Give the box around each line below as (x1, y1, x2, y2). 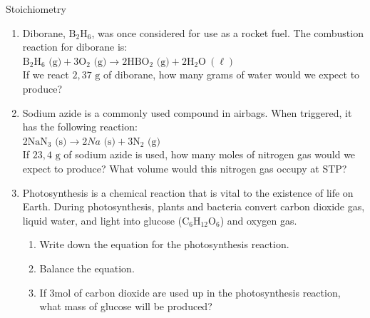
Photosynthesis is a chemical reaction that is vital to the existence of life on (22, 185, 354, 200)
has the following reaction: (22, 119, 138, 134)
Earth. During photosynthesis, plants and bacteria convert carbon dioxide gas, (22, 199, 365, 214)
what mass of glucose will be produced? (39, 299, 212, 314)
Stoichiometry (6, 1, 66, 16)
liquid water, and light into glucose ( (22, 212, 183, 227)
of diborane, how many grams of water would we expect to (103, 67, 360, 82)
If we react (22, 67, 69, 82)
